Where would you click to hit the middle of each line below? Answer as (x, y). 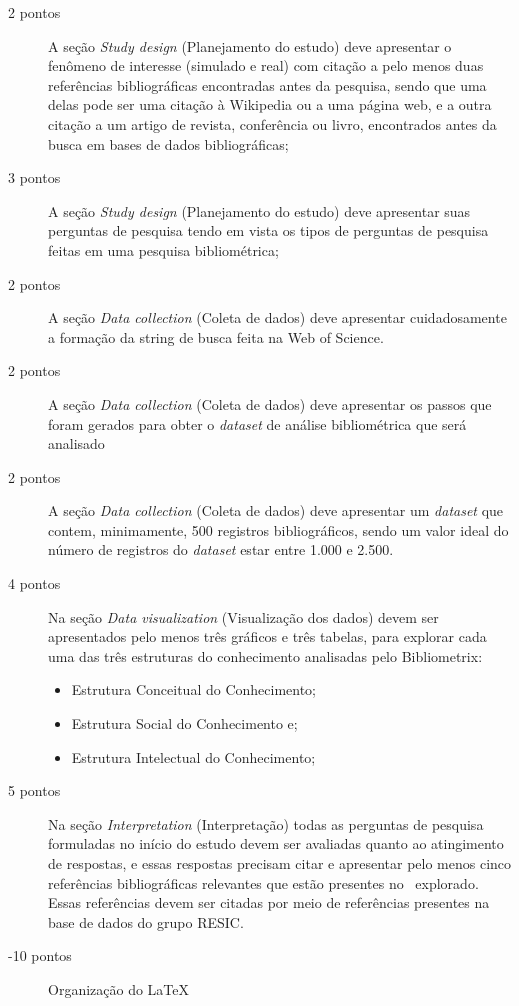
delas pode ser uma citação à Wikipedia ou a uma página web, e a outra (270, 104)
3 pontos (34, 177)
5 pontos (34, 790)
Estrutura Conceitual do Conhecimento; (193, 689)
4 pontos (34, 583)
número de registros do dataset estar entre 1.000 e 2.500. (221, 549)
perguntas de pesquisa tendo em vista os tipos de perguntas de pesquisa (268, 230)
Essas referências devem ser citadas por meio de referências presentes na (269, 902)
